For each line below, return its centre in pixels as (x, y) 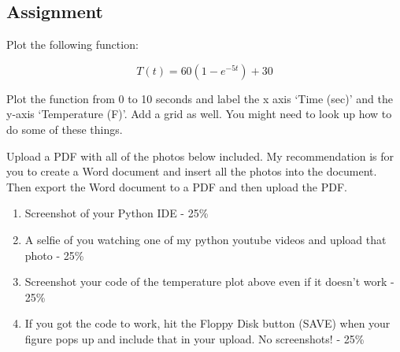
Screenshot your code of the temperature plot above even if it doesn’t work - (209, 282)
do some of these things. (65, 129)
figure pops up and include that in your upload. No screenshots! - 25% (194, 338)
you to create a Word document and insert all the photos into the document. (192, 171)
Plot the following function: (72, 44)
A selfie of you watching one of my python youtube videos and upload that (206, 239)
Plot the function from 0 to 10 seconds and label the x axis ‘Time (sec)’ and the (200, 98)
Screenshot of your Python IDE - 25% (117, 213)
